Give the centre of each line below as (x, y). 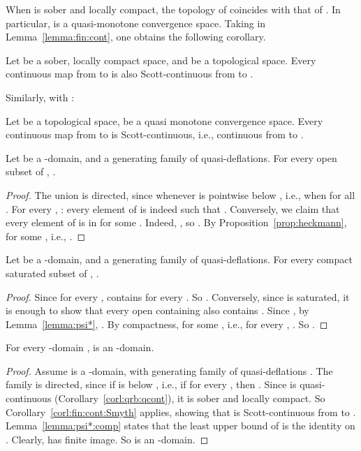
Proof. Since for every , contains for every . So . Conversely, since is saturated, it (178, 296)
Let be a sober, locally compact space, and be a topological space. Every (161, 60)
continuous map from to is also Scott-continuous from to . (130, 74)
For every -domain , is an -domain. (80, 347)
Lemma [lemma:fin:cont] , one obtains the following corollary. (136, 37)
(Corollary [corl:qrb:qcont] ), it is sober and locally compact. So (190, 398)
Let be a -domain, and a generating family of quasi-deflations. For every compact (179, 259)
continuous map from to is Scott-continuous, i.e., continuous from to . (155, 134)
